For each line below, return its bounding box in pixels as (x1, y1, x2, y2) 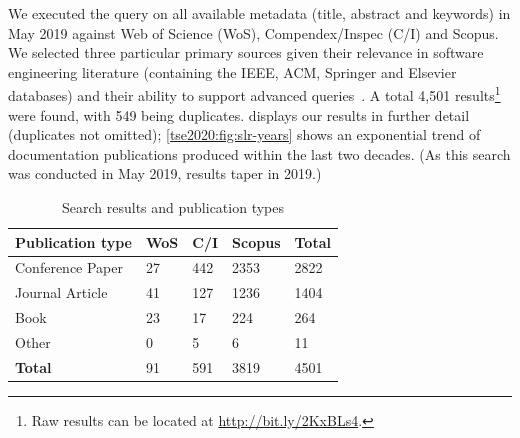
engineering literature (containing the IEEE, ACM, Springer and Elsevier (8, 61, 457, 82)
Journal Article (15, 282, 108, 303)
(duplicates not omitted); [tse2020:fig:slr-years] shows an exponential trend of (8, 124, 481, 145)
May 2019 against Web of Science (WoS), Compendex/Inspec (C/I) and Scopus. (8, 22, 499, 43)
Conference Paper (15, 257, 123, 278)
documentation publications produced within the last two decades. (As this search (8, 143, 511, 164)
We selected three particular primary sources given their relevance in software (8, 42, 484, 63)
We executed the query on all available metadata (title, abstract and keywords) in (8, 3, 511, 23)
